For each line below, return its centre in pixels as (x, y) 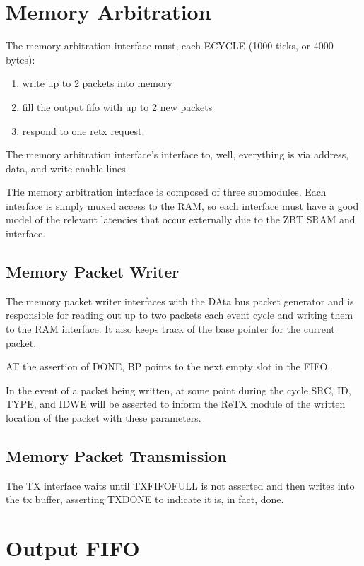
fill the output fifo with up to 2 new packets (117, 106)
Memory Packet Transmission (116, 456)
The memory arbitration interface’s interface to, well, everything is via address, (177, 154)
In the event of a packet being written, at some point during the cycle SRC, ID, (178, 390)
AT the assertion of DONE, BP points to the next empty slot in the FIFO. (168, 366)
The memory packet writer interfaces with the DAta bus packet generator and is (180, 301)
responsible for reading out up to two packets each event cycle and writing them (180, 315)
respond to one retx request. (83, 130)
